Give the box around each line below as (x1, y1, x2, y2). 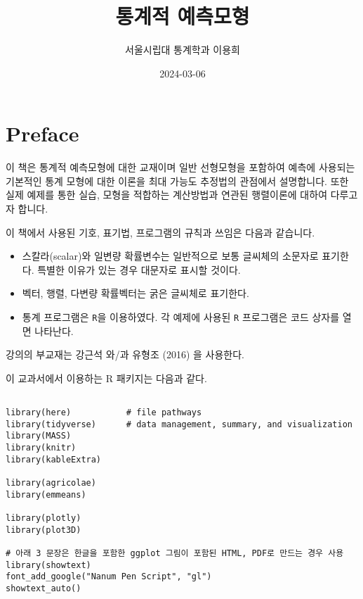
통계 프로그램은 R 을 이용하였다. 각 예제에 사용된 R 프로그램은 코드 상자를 (22, 310, 340, 324)
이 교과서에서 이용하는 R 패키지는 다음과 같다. (6, 370, 207, 385)
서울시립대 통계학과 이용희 (125, 42, 240, 57)
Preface (6, 119, 79, 148)
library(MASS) (6, 431, 72, 441)
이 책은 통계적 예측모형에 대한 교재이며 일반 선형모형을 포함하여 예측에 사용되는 (6, 160, 355, 175)
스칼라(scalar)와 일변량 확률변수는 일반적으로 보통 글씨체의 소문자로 (22, 248, 319, 263)
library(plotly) (6, 513, 81, 523)
